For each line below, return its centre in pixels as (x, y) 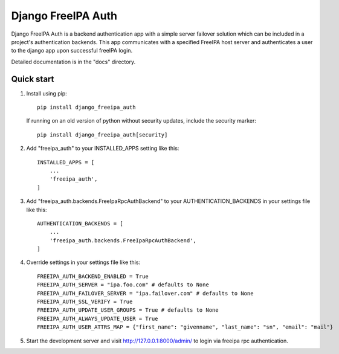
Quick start (33, 79)
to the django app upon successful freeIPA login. (72, 51)
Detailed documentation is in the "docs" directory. (73, 62)
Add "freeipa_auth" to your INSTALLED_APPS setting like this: (103, 149)
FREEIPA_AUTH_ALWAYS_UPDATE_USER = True (98, 318)
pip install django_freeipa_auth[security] (102, 135)
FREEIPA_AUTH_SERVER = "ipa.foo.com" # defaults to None (123, 285)
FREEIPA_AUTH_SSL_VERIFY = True (85, 302)
